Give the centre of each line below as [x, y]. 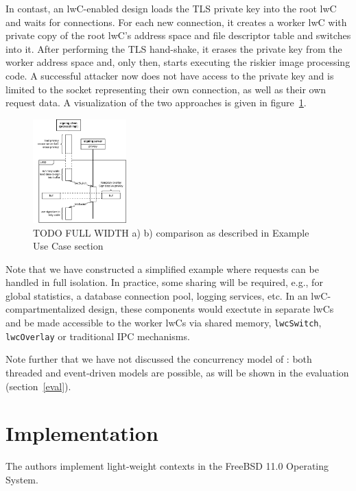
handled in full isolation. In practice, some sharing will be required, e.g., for [164, 282]
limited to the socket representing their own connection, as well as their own [166, 89]
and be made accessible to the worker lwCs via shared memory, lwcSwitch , [164, 323]
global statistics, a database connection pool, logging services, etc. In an [157, 295]
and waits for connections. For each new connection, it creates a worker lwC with [176, 22]
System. [22, 479]
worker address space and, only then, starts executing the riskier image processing [178, 62]
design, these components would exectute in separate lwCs [211, 309]
